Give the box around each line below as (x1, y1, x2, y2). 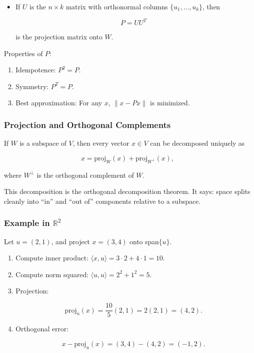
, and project (51, 236, 90, 246)
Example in (4, 217, 50, 229)
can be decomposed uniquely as (150, 138, 245, 148)
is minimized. (150, 97, 190, 108)
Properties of (4, 48, 43, 58)
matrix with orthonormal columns (66, 1, 168, 11)
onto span (129, 236, 159, 246)
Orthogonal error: (15, 323, 69, 334)
